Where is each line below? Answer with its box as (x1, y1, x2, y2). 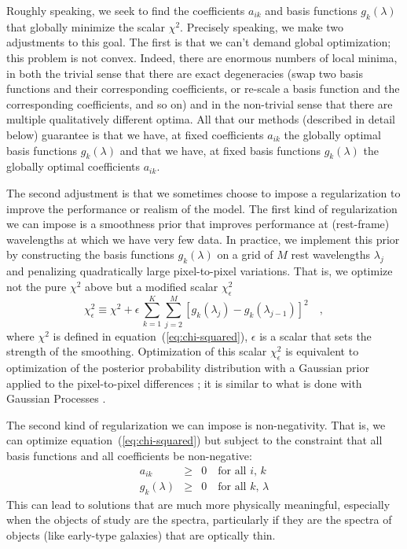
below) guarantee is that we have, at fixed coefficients (6, 126, 264, 142)
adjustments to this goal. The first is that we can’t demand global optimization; (6, 34, 391, 50)
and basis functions (265, 2, 357, 18)
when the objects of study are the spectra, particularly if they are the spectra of (6, 511, 392, 528)
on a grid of (217, 246, 273, 263)
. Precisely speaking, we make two (180, 18, 344, 35)
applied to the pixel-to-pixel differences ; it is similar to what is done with (6, 374, 362, 391)
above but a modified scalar (85, 278, 218, 294)
